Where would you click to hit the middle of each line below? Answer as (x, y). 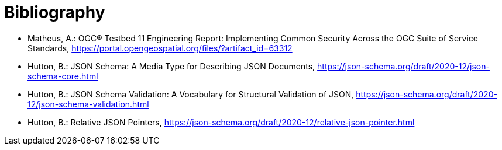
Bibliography (55, 12)
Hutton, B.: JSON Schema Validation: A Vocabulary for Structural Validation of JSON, (191, 94)
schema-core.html (63, 76)
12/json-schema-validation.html (88, 104)
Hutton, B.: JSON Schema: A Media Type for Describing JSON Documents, (171, 66)
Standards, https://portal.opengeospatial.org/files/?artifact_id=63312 (160, 48)
